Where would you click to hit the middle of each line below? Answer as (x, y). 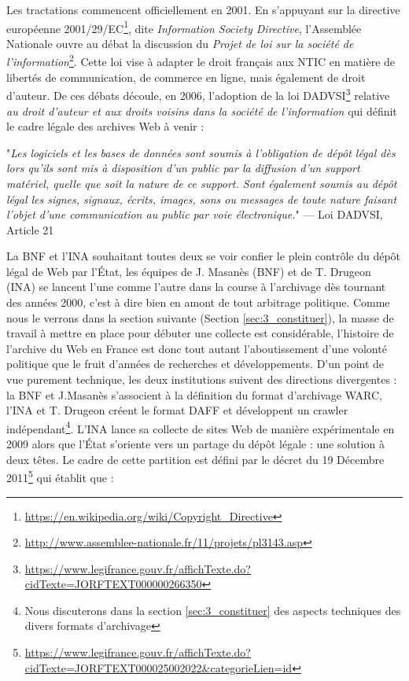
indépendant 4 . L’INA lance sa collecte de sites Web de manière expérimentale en (201, 427)
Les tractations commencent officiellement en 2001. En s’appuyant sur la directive (203, 9)
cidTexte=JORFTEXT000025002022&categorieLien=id (158, 667)
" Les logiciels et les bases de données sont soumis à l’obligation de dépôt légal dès (201, 152)
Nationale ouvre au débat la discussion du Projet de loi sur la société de (180, 43)
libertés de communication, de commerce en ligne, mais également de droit (186, 77)
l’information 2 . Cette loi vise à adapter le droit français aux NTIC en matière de (201, 61)
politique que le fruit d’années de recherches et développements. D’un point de (195, 364)
